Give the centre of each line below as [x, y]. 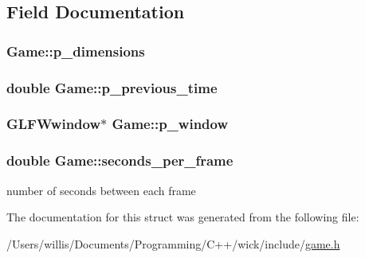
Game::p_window [170, 124]
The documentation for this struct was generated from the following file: [183, 217]
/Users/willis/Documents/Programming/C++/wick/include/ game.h [173, 243]
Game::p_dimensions [76, 51]
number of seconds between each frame [101, 190]
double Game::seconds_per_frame [120, 160]
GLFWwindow [54, 124]
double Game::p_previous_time [112, 87]
